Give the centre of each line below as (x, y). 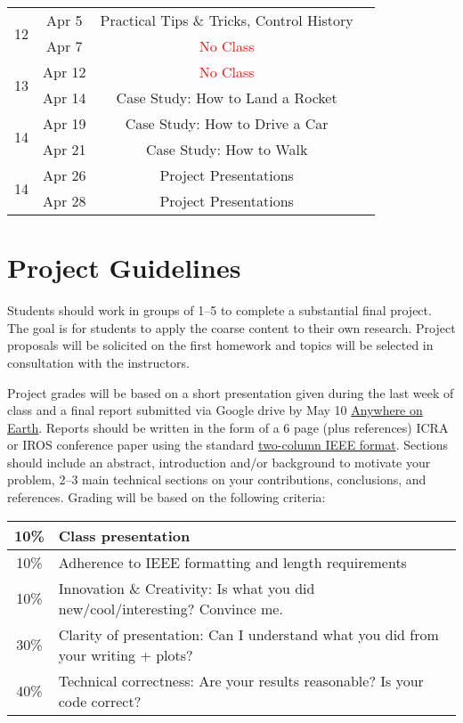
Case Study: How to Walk (227, 149)
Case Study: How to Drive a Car (227, 123)
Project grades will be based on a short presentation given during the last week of (231, 392)
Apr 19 (65, 123)
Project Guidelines (124, 268)
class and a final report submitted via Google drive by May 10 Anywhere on (215, 410)
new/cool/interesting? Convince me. (171, 608)
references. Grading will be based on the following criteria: (167, 497)
